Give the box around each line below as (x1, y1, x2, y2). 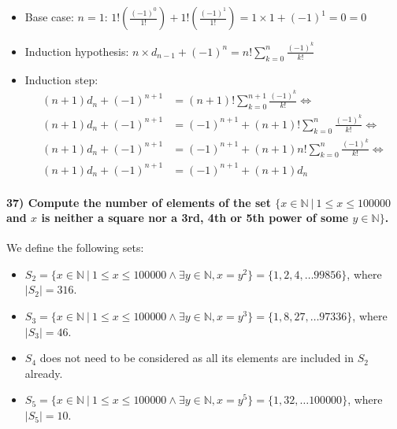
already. (24, 364, 63, 381)
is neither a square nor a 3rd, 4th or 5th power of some (41, 209, 349, 226)
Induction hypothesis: (24, 43, 129, 59)
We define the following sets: (6, 239, 144, 256)
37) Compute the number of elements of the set (6, 194, 271, 210)
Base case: (24, 9, 74, 24)
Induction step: (24, 71, 98, 87)
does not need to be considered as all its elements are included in (39, 349, 354, 366)
